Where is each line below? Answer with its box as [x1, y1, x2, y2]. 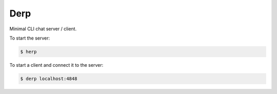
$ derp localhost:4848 [20, 76, 77, 82]
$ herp [20, 49, 37, 54]
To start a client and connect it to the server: [9, 62, 104, 68]
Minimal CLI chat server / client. [9, 26, 77, 32]
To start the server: [9, 35, 50, 41]
